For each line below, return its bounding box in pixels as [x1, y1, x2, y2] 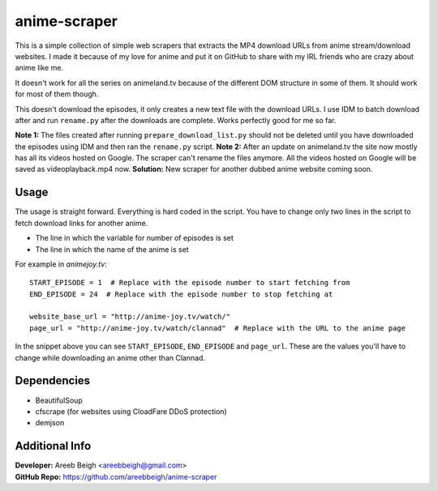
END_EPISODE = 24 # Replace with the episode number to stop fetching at [29, 289, 333, 299]
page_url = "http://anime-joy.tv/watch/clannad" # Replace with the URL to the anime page [29, 323, 406, 332]
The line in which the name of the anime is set [35, 244, 190, 254]
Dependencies [15, 374, 91, 388]
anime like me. [15, 63, 64, 73]
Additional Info [15, 439, 92, 453]
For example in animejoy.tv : [15, 259, 107, 269]
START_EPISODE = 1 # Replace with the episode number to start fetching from [29, 278, 350, 288]
